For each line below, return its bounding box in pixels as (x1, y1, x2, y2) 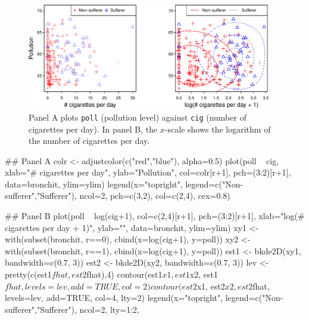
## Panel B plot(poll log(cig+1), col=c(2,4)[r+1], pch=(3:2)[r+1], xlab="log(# (5, 210, 305, 222)
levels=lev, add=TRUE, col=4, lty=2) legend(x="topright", (5, 291, 223, 304)
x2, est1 (189, 268, 218, 281)
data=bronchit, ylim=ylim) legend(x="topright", (5, 177, 183, 190)
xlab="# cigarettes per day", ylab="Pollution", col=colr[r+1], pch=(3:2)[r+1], (5, 166, 291, 179)
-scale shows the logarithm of (164, 122, 271, 135)
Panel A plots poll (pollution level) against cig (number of (29, 110, 246, 123)
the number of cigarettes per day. (29, 134, 150, 147)
